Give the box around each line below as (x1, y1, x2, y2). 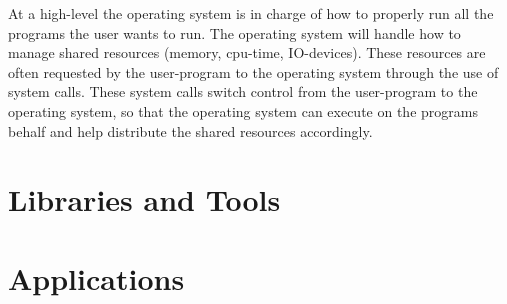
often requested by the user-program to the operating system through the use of (8, 61, 499, 82)
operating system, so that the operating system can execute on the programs (8, 100, 478, 121)
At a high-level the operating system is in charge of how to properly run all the (8, 3, 494, 23)
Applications (8, 257, 185, 298)
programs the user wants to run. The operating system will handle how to (8, 22, 461, 43)
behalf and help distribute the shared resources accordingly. (8, 120, 373, 141)
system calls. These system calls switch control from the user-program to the (8, 81, 478, 102)
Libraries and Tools (8, 179, 281, 220)
